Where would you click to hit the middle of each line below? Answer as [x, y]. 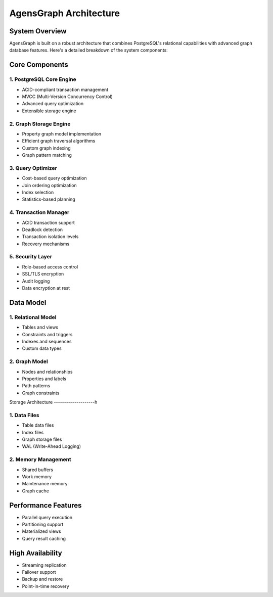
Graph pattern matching [47, 155]
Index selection [38, 193]
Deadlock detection [42, 229]
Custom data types [42, 348]
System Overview [38, 31]
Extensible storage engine [49, 111]
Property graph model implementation [62, 133]
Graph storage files [42, 439]
